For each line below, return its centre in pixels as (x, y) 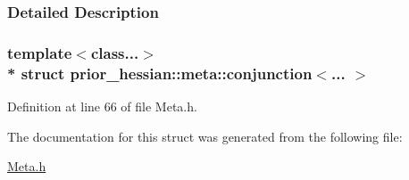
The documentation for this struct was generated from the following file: (205, 136)
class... (115, 52)
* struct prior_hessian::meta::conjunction (160, 73)
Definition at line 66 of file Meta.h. (102, 106)
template (40, 52)
